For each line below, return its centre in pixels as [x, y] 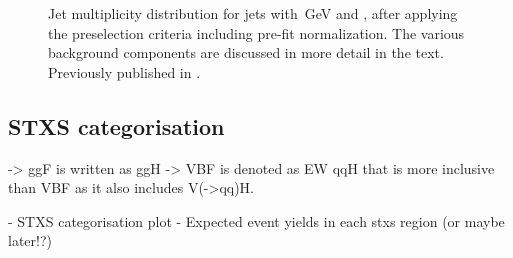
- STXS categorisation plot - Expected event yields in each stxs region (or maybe [256, 220]
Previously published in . [124, 71]
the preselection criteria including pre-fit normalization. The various [256, 32]
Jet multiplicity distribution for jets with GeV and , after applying [253, 13]
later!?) [30, 240]
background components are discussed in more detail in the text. [246, 52]
